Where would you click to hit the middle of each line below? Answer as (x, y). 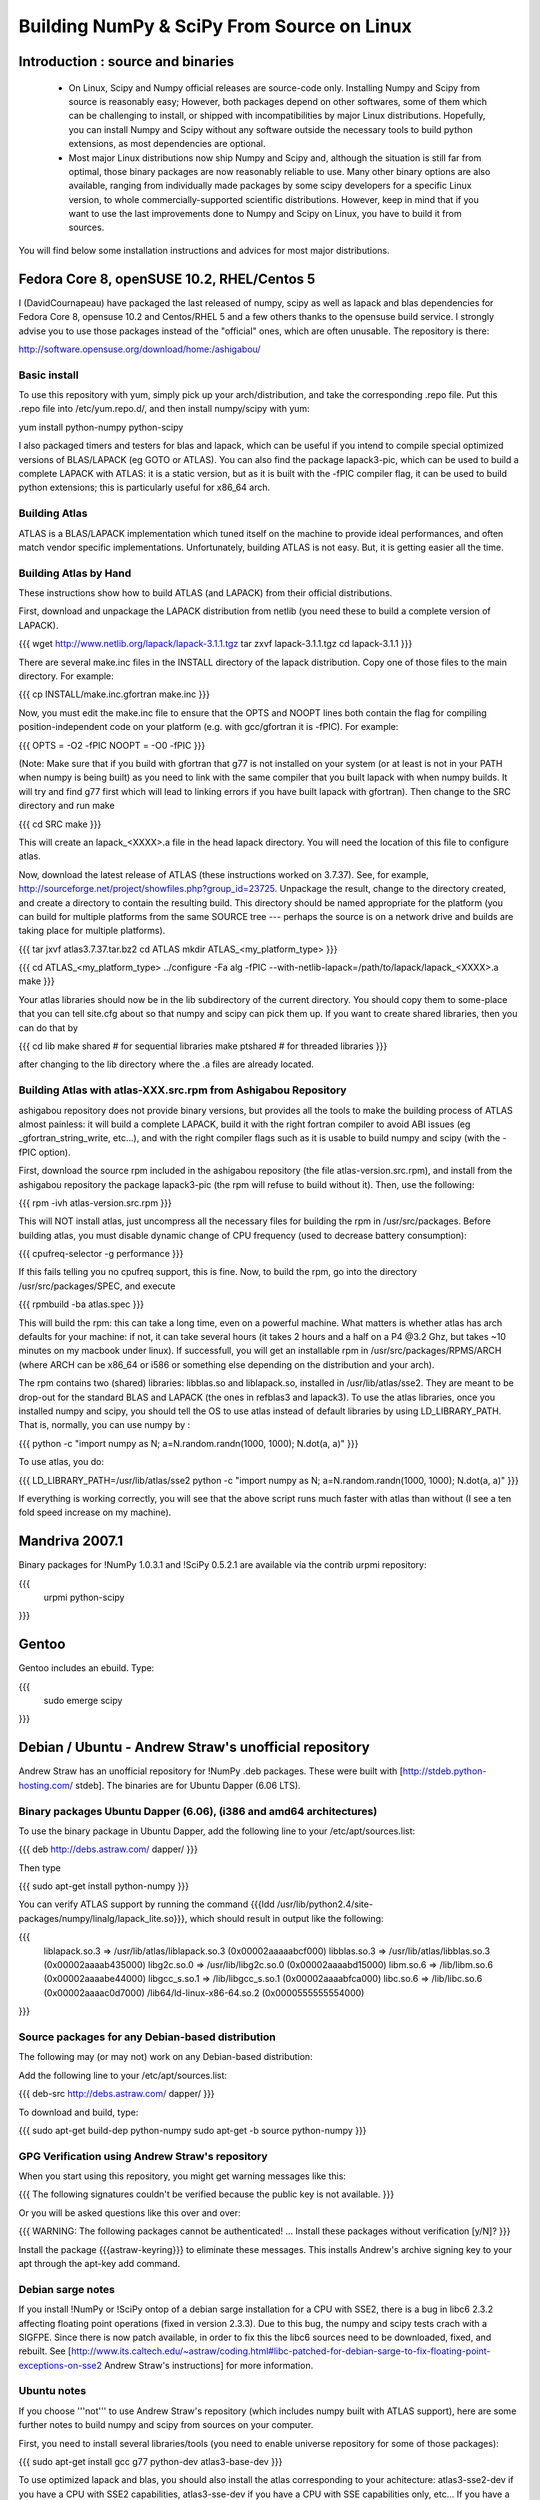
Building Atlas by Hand (75, 573)
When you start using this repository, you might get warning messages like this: (182, 2176)
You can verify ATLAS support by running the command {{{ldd (146, 1904)
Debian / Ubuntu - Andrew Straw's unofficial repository (194, 1747)
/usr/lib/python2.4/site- (325, 1904)
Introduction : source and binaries (126, 61)
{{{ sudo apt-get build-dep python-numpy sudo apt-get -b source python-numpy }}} (192, 2130)
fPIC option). (44, 1152)
